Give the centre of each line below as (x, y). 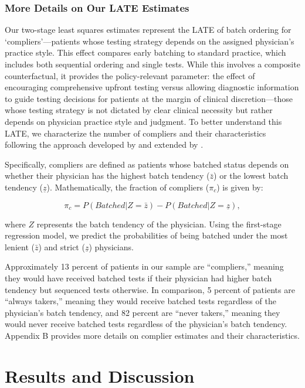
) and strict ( (62, 246)
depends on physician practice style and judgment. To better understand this (143, 121)
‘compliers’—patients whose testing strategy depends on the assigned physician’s (150, 41)
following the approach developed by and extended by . (104, 144)
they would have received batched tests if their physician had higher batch (138, 278)
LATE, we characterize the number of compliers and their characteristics (135, 133)
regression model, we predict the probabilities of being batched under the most (146, 235)
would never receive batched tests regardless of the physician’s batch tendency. (146, 324)
